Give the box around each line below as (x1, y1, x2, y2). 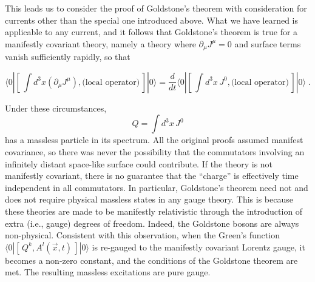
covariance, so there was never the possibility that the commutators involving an (5, 146, 305, 158)
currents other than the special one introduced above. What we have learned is (5, 13, 299, 26)
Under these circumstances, (5, 101, 107, 114)
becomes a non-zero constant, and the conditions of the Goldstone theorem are (5, 253, 298, 266)
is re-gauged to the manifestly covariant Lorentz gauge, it (92, 240, 305, 253)
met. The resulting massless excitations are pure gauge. (5, 266, 211, 278)
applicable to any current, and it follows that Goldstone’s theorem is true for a (5, 25, 298, 38)
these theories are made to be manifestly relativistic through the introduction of (5, 204, 303, 217)
